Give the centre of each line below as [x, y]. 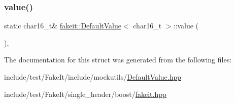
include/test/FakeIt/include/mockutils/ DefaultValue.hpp [93, 77]
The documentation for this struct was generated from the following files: [118, 60]
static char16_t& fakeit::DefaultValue [63, 26]
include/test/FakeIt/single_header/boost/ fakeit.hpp [85, 94]
